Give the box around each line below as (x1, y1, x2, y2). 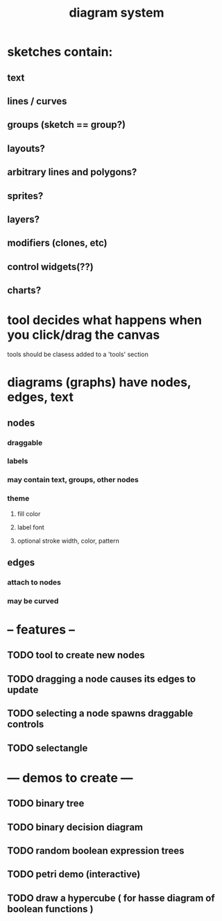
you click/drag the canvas (7, 327, 160, 343)
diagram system (69, 5, 164, 21)
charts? (7, 285, 42, 296)
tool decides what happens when (7, 312, 203, 328)
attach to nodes (7, 577, 61, 587)
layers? (7, 214, 40, 225)
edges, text (7, 390, 74, 405)
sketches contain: (7, 44, 113, 60)
